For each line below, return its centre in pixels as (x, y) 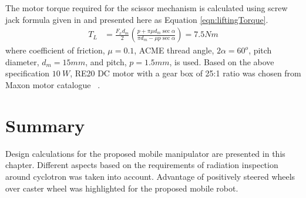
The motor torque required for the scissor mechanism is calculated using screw (147, 8)
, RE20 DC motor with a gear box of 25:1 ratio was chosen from (186, 73)
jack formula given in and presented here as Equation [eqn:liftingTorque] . (137, 19)
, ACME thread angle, (174, 50)
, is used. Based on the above (222, 61)
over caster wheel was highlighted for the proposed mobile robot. (122, 188)
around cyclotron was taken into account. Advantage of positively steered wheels (150, 176)
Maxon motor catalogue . (53, 85)
